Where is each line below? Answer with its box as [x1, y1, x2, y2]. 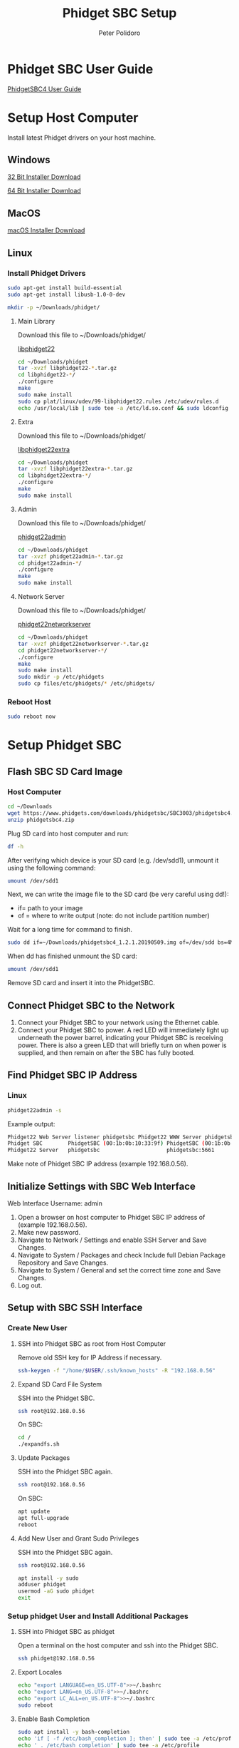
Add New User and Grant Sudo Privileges [17, 1534, 139, 1543]
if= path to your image [17, 904, 83, 912]
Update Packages [17, 1454, 70, 1462]
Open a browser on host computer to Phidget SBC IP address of [17, 1213, 206, 1222]
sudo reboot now [7, 713, 55, 721]
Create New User [7, 1323, 68, 1333]
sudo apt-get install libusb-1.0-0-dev [7, 291, 126, 298]
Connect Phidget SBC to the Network [7, 999, 176, 1012]
